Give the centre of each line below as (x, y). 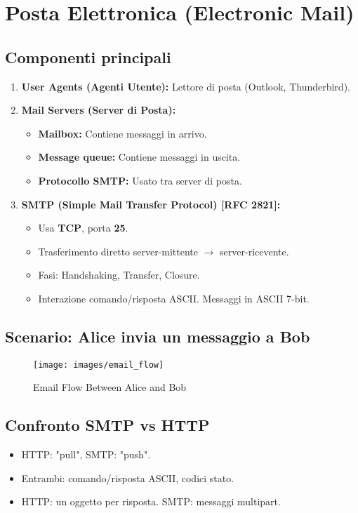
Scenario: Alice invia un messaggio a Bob (158, 336)
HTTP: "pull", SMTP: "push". (86, 454)
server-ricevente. (254, 251)
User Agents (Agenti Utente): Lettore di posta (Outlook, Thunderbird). (186, 86)
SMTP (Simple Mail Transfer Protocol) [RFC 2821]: (151, 204)
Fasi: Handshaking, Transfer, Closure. (119, 275)
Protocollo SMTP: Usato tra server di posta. (140, 180)
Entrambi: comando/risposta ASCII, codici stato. (128, 478)
